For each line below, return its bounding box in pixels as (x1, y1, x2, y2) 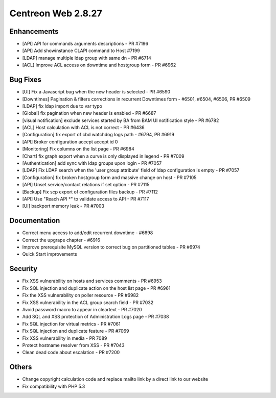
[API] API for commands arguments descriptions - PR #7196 (22, 41, 148, 47)
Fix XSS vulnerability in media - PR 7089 (22, 335, 107, 341)
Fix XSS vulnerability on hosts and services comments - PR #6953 (22, 278, 162, 284)
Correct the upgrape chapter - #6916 (22, 237, 101, 243)
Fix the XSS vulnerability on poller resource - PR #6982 (22, 292, 139, 298)
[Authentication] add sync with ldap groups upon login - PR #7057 (22, 160, 162, 166)
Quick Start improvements (22, 251, 78, 257)
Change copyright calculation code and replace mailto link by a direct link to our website (22, 376, 209, 382)
